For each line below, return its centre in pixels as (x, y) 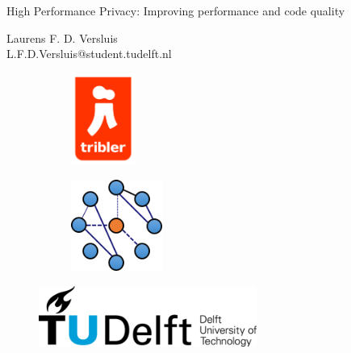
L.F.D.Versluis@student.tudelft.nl (89, 54)
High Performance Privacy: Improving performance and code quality (176, 10)
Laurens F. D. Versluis (62, 37)
